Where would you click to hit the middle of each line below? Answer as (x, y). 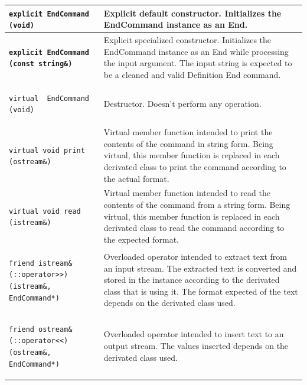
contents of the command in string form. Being (188, 143)
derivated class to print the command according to (195, 167)
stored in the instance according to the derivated (192, 280)
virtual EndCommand (49, 98)
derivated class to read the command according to (194, 228)
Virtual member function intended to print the (188, 132)
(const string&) (41, 64)
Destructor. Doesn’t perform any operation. (182, 103)
